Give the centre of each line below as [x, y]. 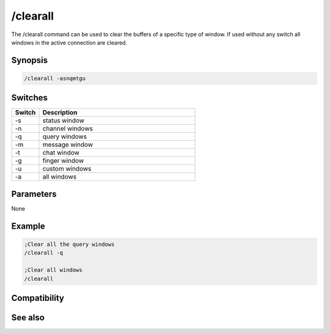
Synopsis [30, 60]
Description [60, 113]
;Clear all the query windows [69, 244]
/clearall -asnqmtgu [55, 78]
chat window [61, 153]
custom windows [67, 169]
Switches [30, 98]
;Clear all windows [53, 270]
